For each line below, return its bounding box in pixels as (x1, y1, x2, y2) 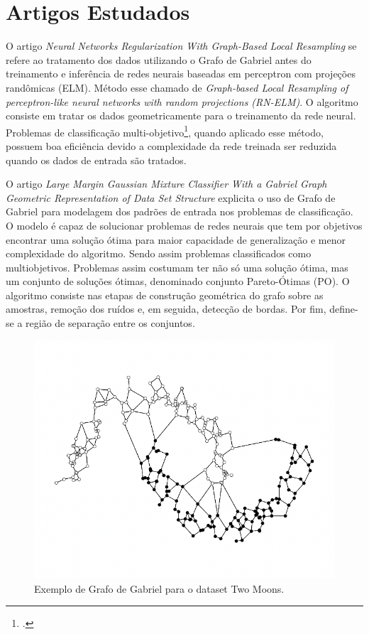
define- (329, 301, 358, 316)
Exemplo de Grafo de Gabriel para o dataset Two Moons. (34, 581, 285, 596)
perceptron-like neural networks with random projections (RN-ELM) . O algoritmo (6, 94, 358, 109)
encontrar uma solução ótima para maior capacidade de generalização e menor (6, 232, 346, 247)
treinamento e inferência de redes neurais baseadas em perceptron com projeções (6, 66, 356, 81)
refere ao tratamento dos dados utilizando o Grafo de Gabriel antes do (6, 52, 312, 67)
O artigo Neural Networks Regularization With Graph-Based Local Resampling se (6, 38, 357, 53)
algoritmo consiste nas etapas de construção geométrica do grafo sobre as (6, 287, 324, 302)
